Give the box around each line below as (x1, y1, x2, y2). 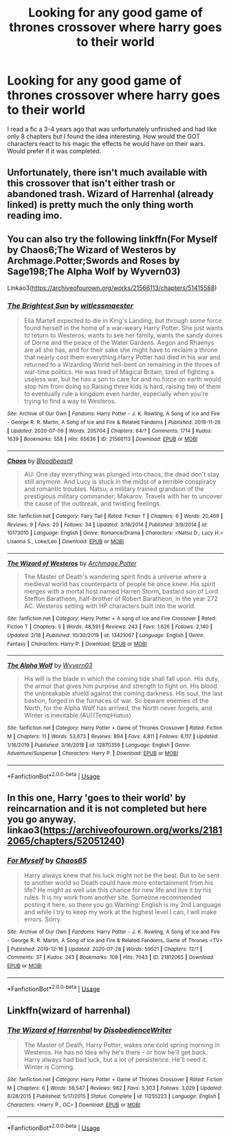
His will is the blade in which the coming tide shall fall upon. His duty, (23, 675, 220, 683)
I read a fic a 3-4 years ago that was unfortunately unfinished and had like (7, 125, 217, 133)
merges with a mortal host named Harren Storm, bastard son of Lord (23, 587, 219, 595)
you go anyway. (7, 813, 76, 825)
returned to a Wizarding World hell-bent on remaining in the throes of (23, 360, 221, 369)
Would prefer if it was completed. (7, 147, 102, 155)
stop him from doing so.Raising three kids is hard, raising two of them (23, 382, 221, 390)
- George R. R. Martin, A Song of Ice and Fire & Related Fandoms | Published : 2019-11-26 (7, 419, 221, 426)
